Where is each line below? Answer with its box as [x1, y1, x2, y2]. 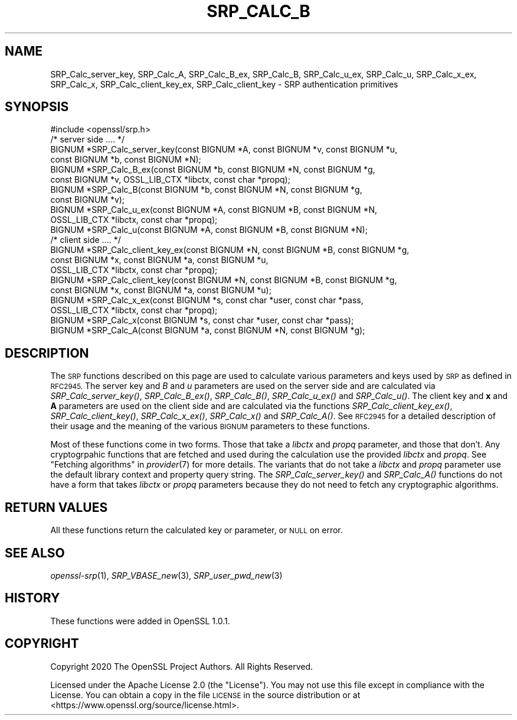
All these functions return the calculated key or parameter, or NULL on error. [50, 525, 343, 536]
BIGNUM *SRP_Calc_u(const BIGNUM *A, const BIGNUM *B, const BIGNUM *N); [50, 225, 368, 235]
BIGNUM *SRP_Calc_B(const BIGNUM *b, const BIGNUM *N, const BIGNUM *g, [50, 184, 362, 195]
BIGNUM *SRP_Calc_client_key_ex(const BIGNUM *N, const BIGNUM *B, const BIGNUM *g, [50, 245, 410, 255]
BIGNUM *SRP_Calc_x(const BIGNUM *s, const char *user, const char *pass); [50, 315, 354, 326]
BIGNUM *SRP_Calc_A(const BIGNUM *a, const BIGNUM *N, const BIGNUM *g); [50, 325, 365, 336]
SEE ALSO [5, 545, 65, 560]
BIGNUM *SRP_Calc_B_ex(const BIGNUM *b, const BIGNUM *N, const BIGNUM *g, [50, 164, 375, 175]
